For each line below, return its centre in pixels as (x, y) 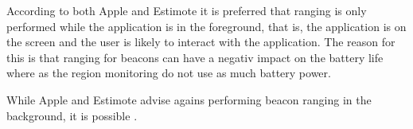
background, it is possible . (72, 115)
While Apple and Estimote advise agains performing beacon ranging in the (189, 99)
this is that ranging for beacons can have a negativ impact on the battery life (195, 57)
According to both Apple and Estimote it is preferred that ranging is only (187, 10)
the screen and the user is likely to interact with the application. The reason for (201, 42)
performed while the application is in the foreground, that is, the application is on (206, 26)
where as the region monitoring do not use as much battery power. (169, 73)
